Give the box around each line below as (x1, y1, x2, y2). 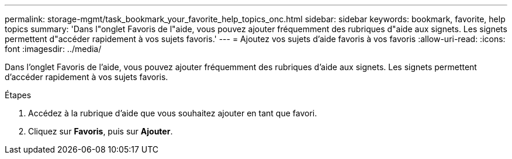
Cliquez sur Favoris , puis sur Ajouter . (28, 126, 173, 136)
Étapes (5, 90, 32, 100)
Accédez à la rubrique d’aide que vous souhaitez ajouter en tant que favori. (28, 108, 317, 118)
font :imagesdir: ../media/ (5, 44, 102, 54)
